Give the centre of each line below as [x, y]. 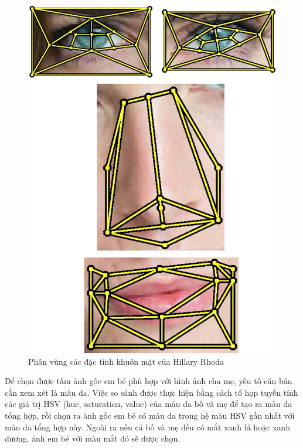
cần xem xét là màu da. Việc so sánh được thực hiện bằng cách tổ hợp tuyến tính [151, 392]
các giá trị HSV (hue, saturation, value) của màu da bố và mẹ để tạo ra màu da [149, 404]
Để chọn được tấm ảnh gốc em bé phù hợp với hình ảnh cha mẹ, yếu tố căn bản [149, 381]
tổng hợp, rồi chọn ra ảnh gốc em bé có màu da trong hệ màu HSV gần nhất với [150, 415]
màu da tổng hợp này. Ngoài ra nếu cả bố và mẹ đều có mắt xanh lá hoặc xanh [147, 427]
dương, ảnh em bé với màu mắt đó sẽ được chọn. [93, 438]
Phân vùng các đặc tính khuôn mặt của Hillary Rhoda [126, 361]
